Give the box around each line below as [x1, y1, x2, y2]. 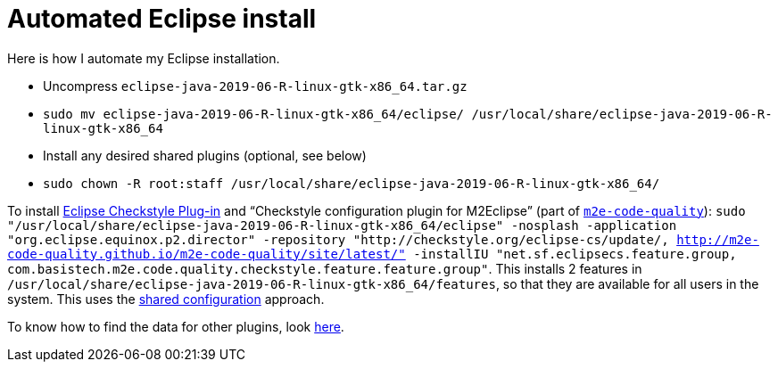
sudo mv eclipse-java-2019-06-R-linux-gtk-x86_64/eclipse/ [43, 106, 465, 121]
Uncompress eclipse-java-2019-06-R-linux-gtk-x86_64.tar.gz [43, 78, 468, 94]
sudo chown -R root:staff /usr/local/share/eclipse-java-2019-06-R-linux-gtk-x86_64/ [43, 176, 660, 191]
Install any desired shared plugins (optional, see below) [43, 147, 367, 163]
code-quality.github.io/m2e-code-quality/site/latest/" [7, 246, 406, 261]
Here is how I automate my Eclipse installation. [7, 50, 280, 66]
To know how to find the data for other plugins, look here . [7, 318, 344, 334]
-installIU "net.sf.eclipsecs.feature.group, [413, 246, 737, 261]
